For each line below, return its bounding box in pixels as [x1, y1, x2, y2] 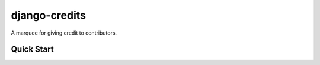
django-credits [11, 9, 86, 22]
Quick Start [11, 45, 54, 54]
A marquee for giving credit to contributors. [11, 29, 117, 36]
